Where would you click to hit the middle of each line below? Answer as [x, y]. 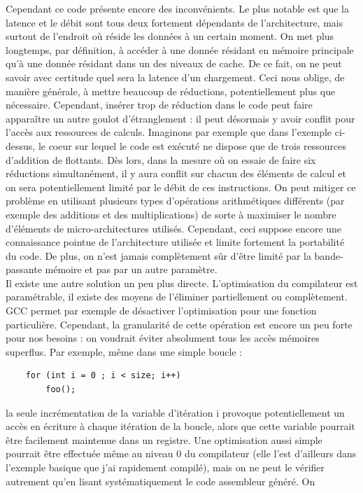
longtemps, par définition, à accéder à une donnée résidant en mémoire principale [180, 49]
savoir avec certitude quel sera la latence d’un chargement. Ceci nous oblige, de [175, 77]
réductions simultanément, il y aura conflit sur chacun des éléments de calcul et [176, 173]
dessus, [21, 145]
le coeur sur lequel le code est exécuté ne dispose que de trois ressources [192, 145]
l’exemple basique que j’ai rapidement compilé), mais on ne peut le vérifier [165, 467]
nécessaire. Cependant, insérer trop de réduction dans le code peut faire [159, 105]
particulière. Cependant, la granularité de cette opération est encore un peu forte [179, 324]
